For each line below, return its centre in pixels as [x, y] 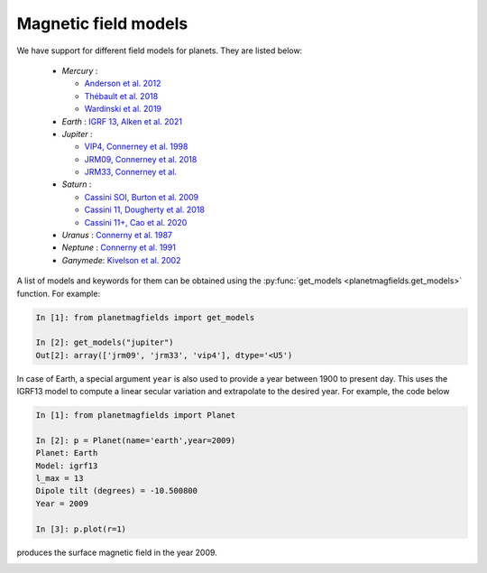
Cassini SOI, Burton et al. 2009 [142, 197]
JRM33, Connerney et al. [131, 172]
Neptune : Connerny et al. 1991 [119, 247]
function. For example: [59, 293]
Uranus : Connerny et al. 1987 [117, 236]
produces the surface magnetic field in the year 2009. [117, 552]
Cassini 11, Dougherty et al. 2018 [144, 210]
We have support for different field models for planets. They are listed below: [160, 51]
